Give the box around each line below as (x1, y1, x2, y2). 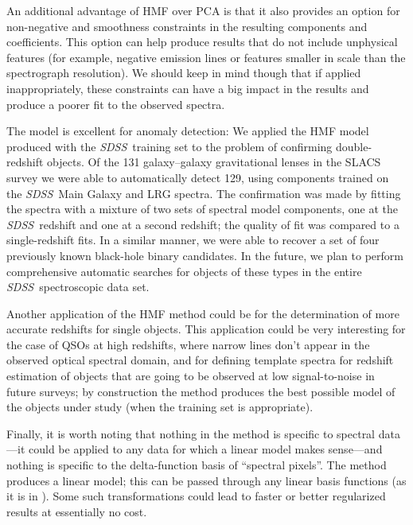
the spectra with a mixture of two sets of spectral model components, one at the (6, 200, 399, 217)
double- (336, 138, 372, 154)
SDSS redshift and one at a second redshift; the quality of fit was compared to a (6, 216, 399, 232)
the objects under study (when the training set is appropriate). (6, 399, 314, 415)
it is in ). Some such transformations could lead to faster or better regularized (6, 488, 386, 504)
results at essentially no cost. (6, 503, 147, 519)
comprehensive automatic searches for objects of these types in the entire (6, 262, 362, 279)
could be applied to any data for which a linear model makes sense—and (28, 441, 383, 457)
